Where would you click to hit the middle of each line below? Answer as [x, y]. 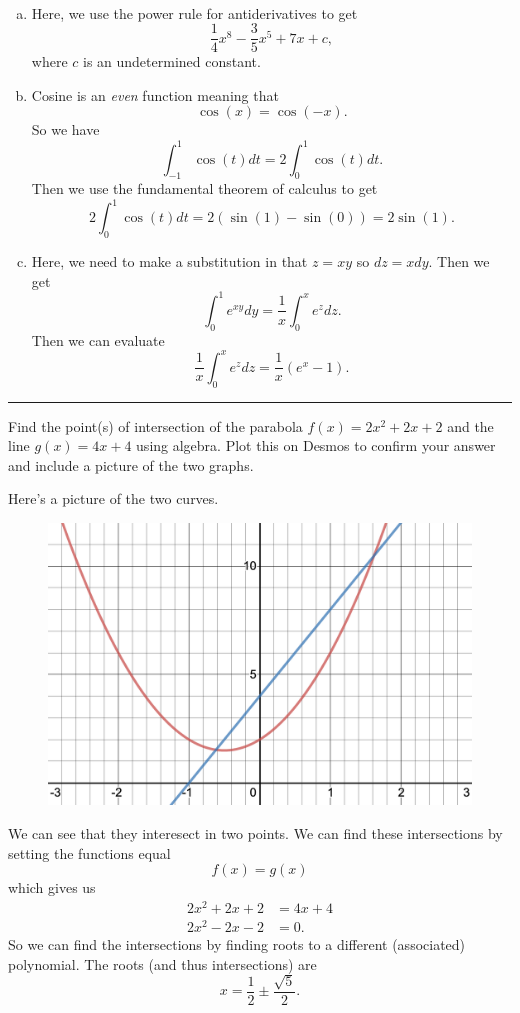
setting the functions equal [89, 852]
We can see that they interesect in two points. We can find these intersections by [255, 832]
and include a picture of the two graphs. [131, 464]
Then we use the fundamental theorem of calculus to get [204, 188]
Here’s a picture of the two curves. [113, 498]
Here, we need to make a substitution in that [169, 261]
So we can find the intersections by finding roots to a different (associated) [237, 943]
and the [470, 425]
